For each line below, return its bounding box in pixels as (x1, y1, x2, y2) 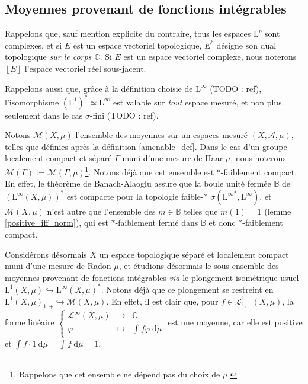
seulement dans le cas (5, 108, 83, 121)
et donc (208, 216, 236, 229)
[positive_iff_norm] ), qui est (5, 216, 108, 229)
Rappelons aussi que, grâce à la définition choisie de (5, 82, 193, 94)
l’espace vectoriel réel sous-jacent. (24, 62, 146, 74)
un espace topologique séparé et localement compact (99, 248, 289, 260)
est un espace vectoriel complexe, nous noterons (123, 50, 297, 63)
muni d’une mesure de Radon (5, 260, 111, 272)
